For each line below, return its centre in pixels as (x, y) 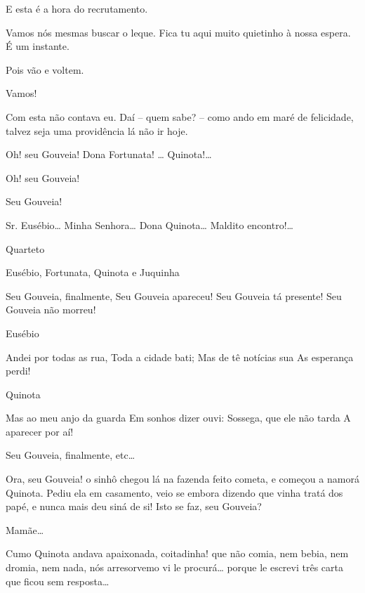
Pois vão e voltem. (45, 69)
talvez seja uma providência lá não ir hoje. (97, 130)
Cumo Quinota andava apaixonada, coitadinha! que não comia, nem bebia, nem (177, 553)
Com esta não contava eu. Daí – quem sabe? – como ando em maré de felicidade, (180, 116)
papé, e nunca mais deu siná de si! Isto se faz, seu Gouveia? (134, 506)
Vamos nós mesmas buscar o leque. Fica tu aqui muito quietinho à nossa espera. (178, 32)
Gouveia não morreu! (51, 309)
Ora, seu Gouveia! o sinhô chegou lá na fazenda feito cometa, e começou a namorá (182, 479)
